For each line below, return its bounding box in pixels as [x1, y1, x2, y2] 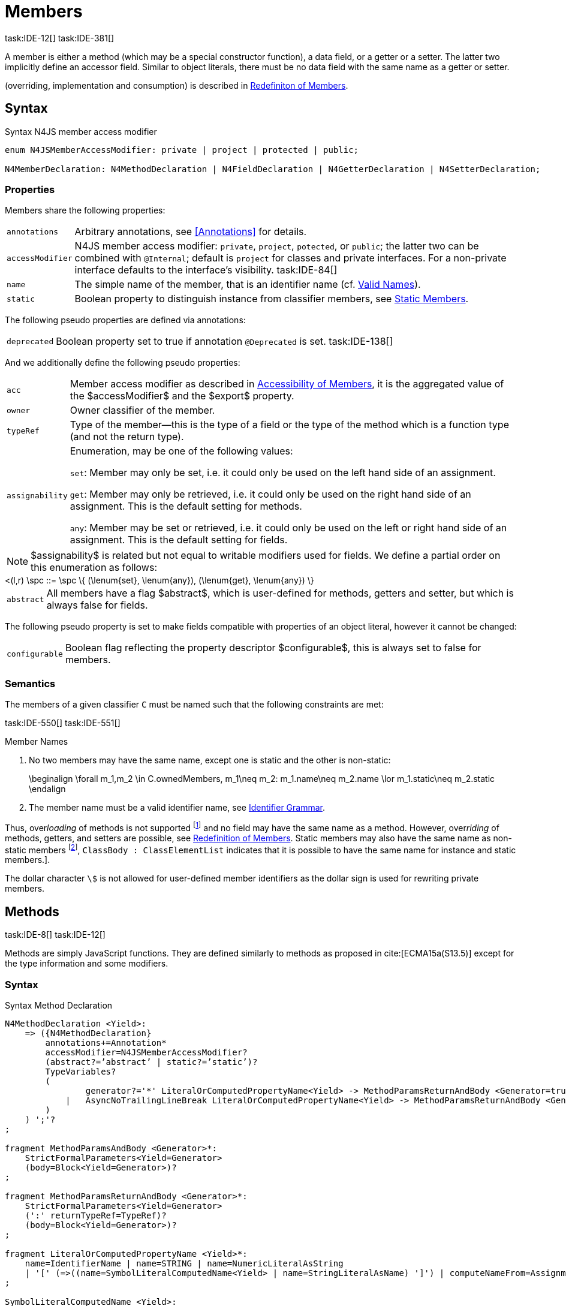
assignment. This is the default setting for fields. [70, 534, 288, 546]
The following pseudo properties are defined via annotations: [5, 315, 246, 326]
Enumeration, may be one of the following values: [70, 445, 293, 458]
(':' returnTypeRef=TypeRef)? [25, 1211, 167, 1220]
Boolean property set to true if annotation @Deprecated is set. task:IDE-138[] [56, 335, 393, 348]
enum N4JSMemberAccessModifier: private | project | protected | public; [5, 145, 359, 155]
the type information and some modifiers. [5, 958, 168, 969]
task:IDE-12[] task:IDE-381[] [5, 32, 115, 43]
